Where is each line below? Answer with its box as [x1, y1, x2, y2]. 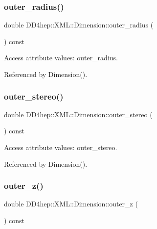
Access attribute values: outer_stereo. [4, 142, 117, 152]
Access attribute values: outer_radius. [4, 52, 118, 63]
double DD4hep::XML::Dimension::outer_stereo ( [4, 109, 153, 119]
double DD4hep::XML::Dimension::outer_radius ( [4, 20, 154, 30]
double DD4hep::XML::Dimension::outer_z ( [4, 199, 138, 209]
